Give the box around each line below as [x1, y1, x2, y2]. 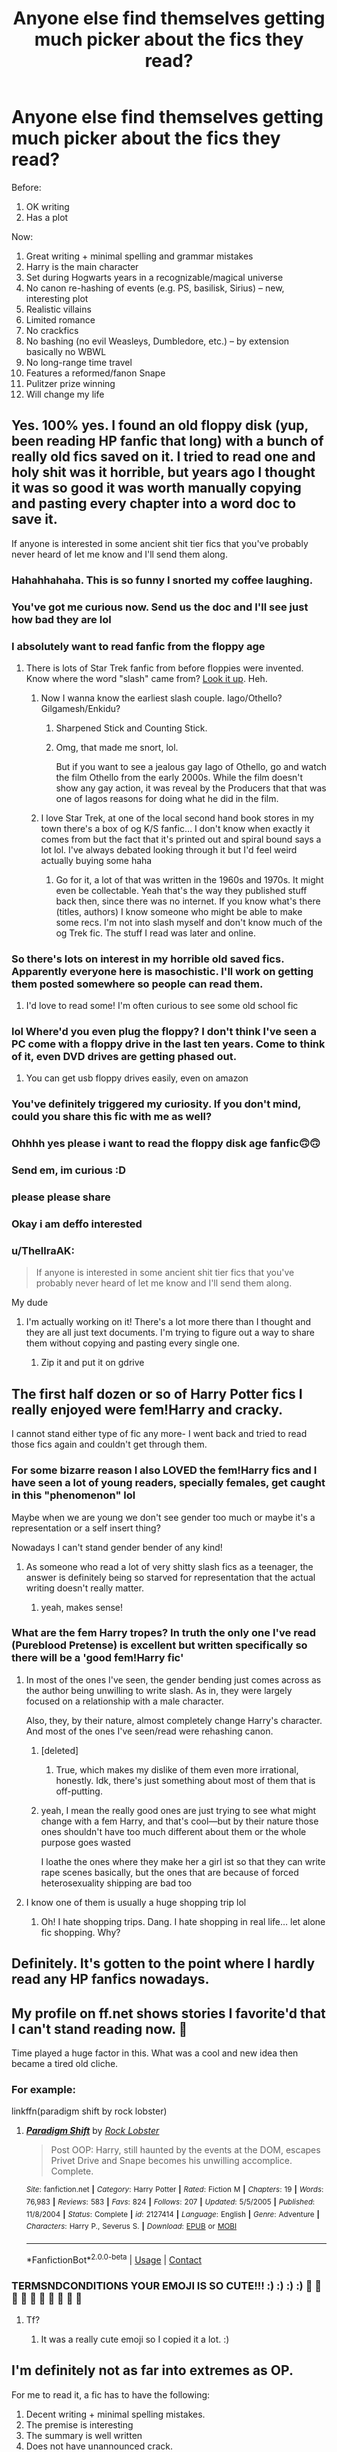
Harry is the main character [25, 260, 139, 272]
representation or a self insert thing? [11, 1522, 161, 1534]
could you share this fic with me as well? [11, 1110, 213, 1124]
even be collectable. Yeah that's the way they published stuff [55, 884, 308, 896]
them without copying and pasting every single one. [25, 1337, 240, 1349]
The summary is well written [25, 2429, 143, 2441]
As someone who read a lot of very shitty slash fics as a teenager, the [25, 1560, 314, 1572]
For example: [11, 2082, 76, 2096]
